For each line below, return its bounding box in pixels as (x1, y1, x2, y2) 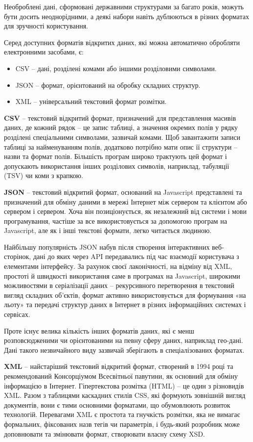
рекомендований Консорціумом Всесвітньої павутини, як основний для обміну (4, 371, 238, 381)
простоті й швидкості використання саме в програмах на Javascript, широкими (4, 270, 240, 281)
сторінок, (4, 251, 31, 261)
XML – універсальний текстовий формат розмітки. (15, 96, 167, 106)
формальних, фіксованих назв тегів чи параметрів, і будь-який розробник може (4, 418, 240, 429)
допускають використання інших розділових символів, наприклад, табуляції (4, 160, 230, 171)
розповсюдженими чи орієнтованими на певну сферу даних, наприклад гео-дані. (4, 335, 243, 345)
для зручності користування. (4, 21, 89, 31)
